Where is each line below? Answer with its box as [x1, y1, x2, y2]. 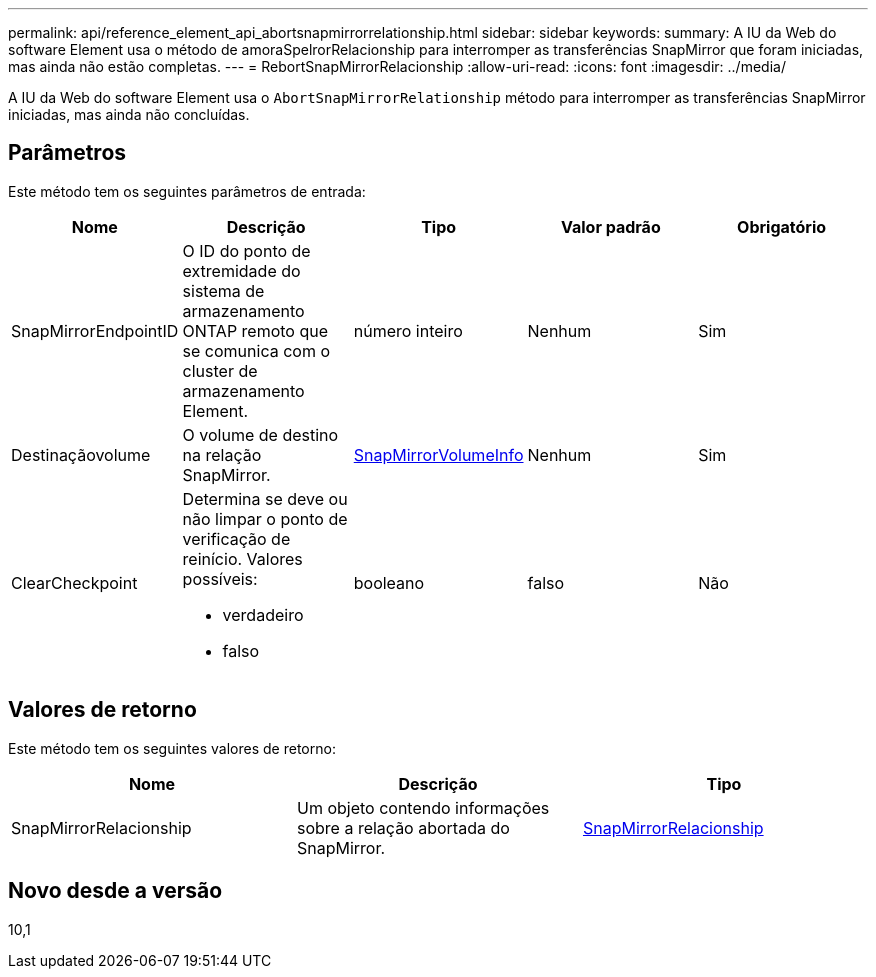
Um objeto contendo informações [296, 797, 550, 818]
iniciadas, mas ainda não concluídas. [8, 106, 250, 123]
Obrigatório [737, 216, 827, 237]
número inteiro [353, 320, 463, 341]
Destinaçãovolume [11, 444, 151, 465]
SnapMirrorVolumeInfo [353, 444, 524, 465]
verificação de [182, 528, 291, 549]
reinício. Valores [182, 548, 303, 569]
